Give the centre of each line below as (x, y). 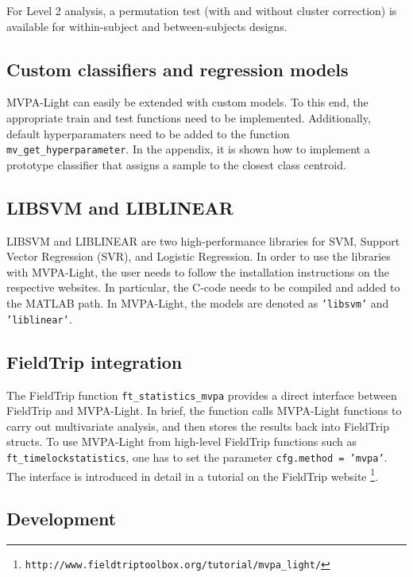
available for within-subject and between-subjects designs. (147, 26)
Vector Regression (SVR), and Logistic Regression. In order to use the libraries (199, 256)
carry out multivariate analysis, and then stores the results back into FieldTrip (198, 426)
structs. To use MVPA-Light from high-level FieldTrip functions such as (182, 441)
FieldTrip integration (95, 361)
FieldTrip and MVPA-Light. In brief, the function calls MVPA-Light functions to (204, 410)
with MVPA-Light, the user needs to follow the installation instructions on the (198, 271)
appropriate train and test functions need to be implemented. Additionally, (189, 117)
